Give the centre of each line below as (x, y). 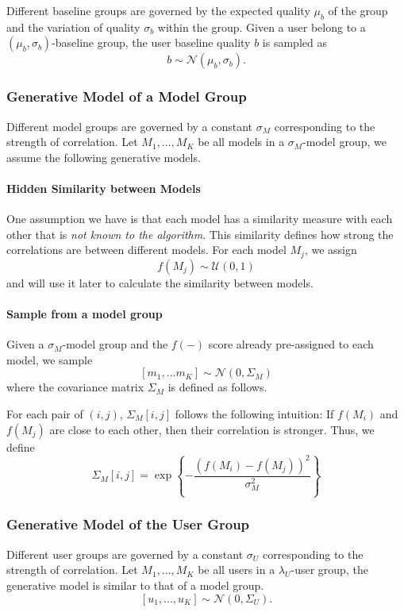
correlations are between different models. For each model (146, 250)
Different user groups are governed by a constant (125, 554)
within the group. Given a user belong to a (262, 27)
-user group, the (329, 570)
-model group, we (344, 142)
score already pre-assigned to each (291, 344)
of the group (358, 10)
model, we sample (50, 359)
